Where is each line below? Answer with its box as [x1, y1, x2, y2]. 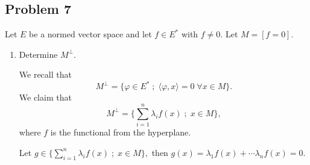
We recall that [19, 68, 72, 81]
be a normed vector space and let [29, 28, 152, 40]
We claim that [19, 91, 72, 104]
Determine [19, 48, 58, 60]
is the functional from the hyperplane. [50, 126, 191, 139]
